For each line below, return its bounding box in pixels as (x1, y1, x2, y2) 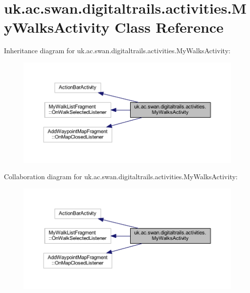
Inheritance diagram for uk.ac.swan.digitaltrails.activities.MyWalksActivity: (4, 45, 230, 56)
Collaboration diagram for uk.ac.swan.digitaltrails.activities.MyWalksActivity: (4, 171, 238, 182)
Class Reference (114, 17, 224, 37)
